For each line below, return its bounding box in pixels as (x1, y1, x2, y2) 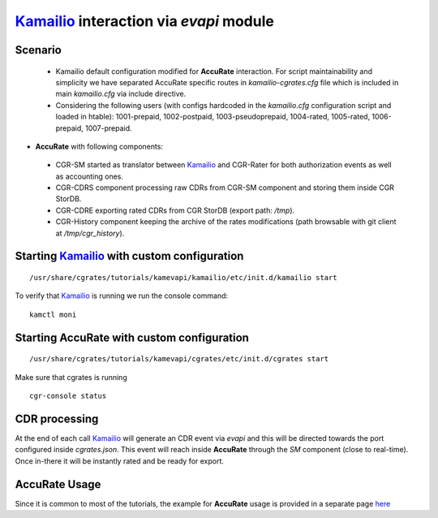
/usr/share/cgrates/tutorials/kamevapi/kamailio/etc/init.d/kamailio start (29, 273, 337, 283)
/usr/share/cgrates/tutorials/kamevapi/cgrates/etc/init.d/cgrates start (29, 354, 329, 364)
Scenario (15, 43, 62, 57)
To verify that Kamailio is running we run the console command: (15, 291, 229, 300)
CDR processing (15, 412, 99, 425)
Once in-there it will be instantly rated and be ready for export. (15, 455, 225, 466)
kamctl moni (29, 309, 77, 319)
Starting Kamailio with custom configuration (15, 249, 244, 263)
